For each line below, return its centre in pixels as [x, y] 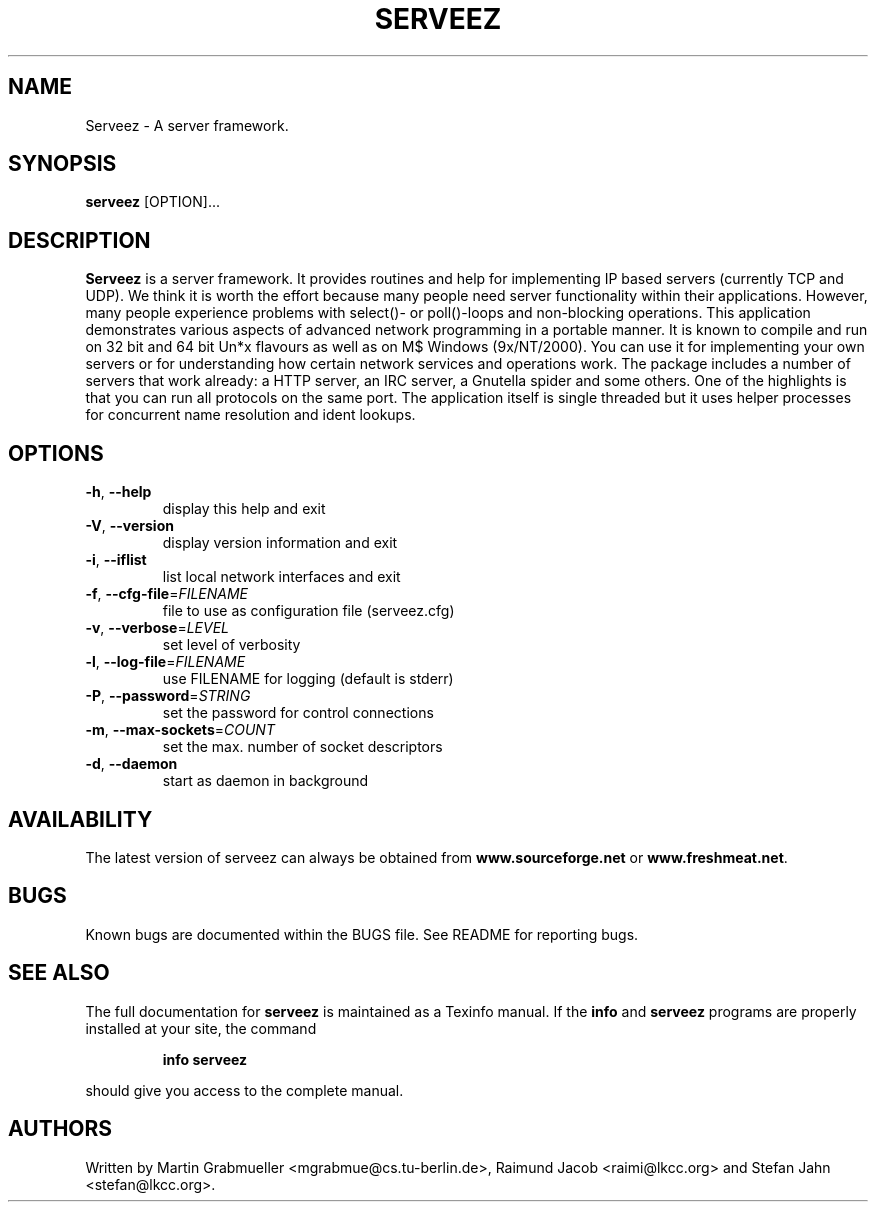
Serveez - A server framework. [187, 125]
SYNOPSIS [62, 164]
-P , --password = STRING [168, 696]
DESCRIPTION [79, 240]
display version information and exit [280, 543]
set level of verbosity [231, 645]
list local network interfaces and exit [281, 577]
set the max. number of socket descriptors [302, 747]
